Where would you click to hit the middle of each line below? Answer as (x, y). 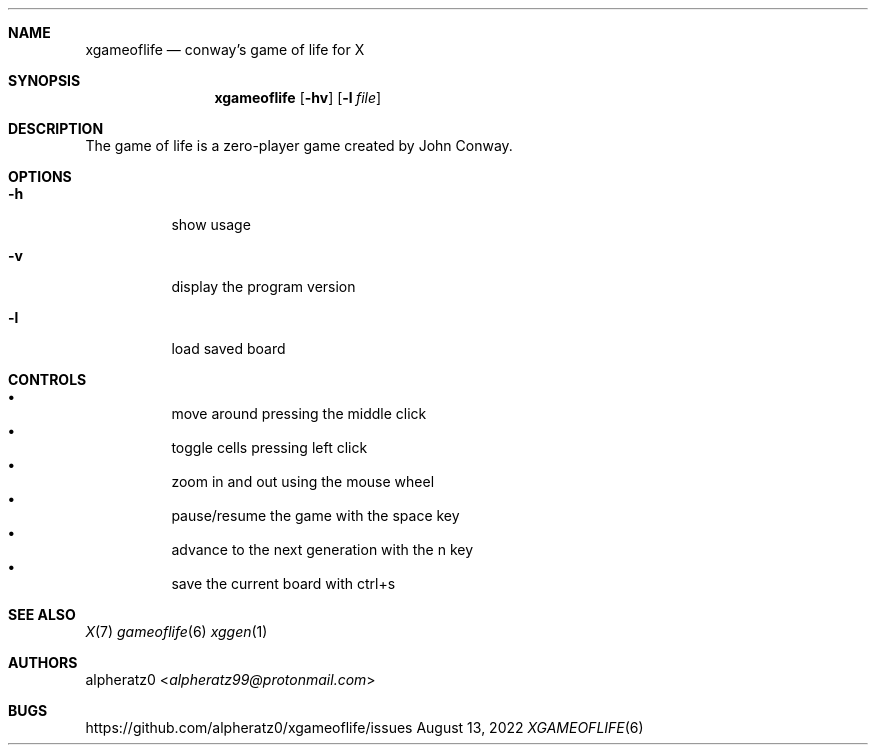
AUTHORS (43, 662)
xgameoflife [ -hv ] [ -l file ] (298, 97)
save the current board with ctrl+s (283, 583)
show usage (211, 224)
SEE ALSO (42, 614)
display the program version (263, 286)
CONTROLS (47, 379)
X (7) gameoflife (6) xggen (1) (176, 631)
